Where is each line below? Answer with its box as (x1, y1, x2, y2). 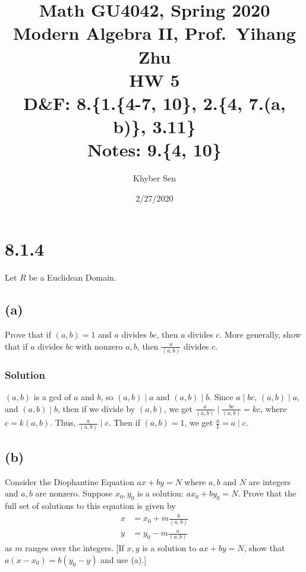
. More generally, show (219, 328, 301, 341)
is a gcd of (33, 391, 71, 403)
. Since (209, 391, 234, 403)
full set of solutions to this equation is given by (5, 499, 176, 512)
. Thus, (50, 416, 76, 429)
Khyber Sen (133, 172, 176, 184)
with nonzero (75, 340, 123, 352)
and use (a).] (100, 554, 147, 566)
